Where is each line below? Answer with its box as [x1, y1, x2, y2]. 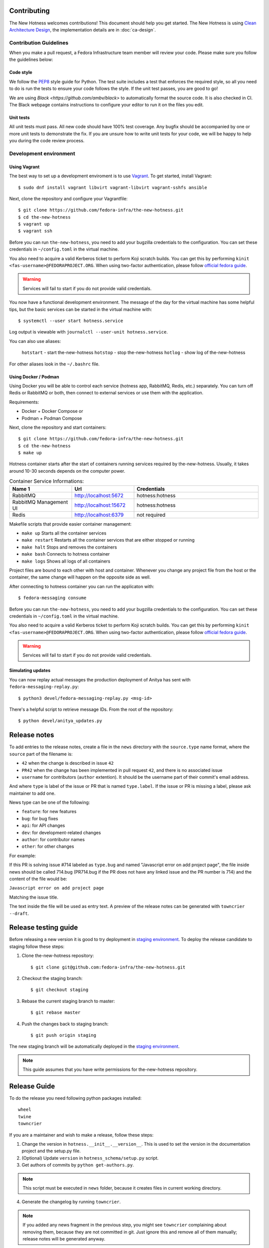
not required [136, 511, 166, 518]
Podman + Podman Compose [21, 415, 82, 421]
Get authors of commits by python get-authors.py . [21, 1162, 134, 1168]
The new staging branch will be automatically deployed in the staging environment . [9, 1043, 180, 1049]
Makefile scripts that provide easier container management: [9, 521, 132, 527]
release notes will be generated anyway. [22, 1236, 106, 1242]
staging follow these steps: [9, 943, 65, 949]
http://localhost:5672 [74, 492, 124, 499]
